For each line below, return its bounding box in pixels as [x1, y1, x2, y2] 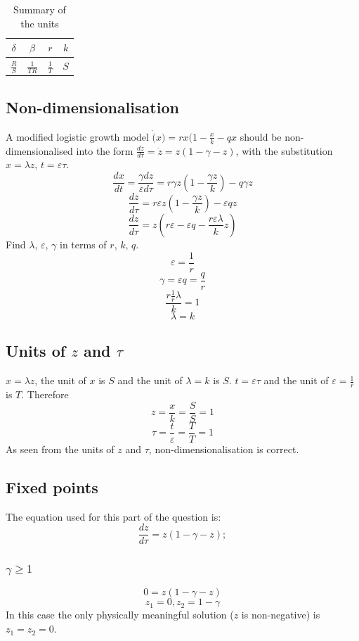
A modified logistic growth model [6, 129, 149, 144]
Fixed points [6, 476, 98, 497]
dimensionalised [6, 143, 73, 158]
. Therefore [21, 387, 69, 402]
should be [240, 129, 282, 144]
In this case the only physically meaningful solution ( [6, 607, 234, 622]
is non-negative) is [241, 607, 320, 622]
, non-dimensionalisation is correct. [148, 441, 299, 456]
